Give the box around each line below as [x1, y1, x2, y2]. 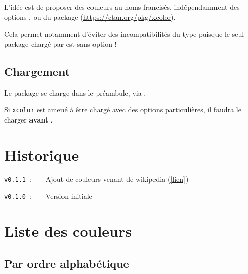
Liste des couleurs [4, 221, 132, 241]
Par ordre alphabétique [4, 255, 129, 271]
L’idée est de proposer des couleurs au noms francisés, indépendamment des [4, 2, 240, 12]
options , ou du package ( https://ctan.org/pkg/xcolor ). [4, 11, 176, 22]
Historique [4, 144, 79, 165]
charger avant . [4, 114, 53, 125]
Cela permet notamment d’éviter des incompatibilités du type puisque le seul [4, 28, 244, 39]
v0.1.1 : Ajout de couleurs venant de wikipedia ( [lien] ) [4, 173, 189, 184]
